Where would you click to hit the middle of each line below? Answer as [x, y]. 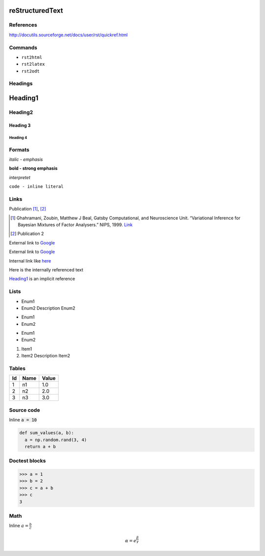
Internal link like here [30, 261]
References [23, 25]
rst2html [32, 57]
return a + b [40, 446]
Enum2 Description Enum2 [48, 308]
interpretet [20, 177]
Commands [23, 48]
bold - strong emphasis [33, 168]
